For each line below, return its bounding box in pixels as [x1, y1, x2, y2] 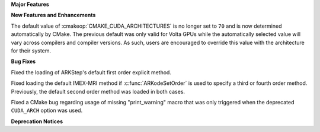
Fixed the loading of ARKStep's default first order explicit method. [11, 68, 172, 76]
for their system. [11, 47, 52, 54]
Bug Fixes [11, 58, 36, 65]
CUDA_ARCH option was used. [11, 107, 83, 114]
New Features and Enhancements [11, 12, 96, 19]
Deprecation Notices [11, 118, 63, 125]
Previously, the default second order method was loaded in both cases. [11, 88, 185, 95]
